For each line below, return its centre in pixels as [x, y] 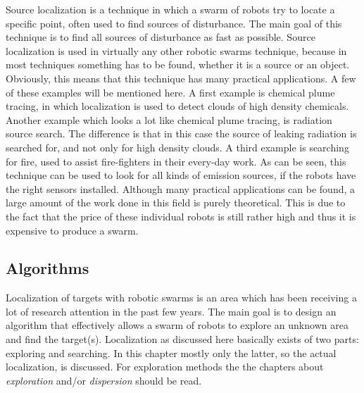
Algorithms [48, 268]
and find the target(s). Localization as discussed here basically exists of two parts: [182, 339]
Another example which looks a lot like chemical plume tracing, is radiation [169, 119]
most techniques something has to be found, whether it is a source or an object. [178, 64]
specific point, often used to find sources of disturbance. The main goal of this [174, 23]
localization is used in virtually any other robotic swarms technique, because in [176, 50]
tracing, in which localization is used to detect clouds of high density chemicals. [177, 106]
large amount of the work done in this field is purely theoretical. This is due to [176, 202]
